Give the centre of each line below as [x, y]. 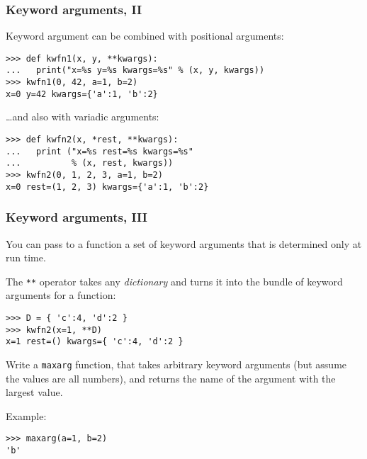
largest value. [34, 392]
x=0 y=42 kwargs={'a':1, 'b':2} [82, 94]
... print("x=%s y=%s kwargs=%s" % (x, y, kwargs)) [135, 70]
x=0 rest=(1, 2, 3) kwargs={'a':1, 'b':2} [107, 187]
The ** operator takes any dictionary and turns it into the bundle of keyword [174, 281]
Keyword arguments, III [77, 217]
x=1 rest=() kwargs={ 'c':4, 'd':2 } [95, 342]
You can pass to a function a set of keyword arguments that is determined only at [184, 243]
